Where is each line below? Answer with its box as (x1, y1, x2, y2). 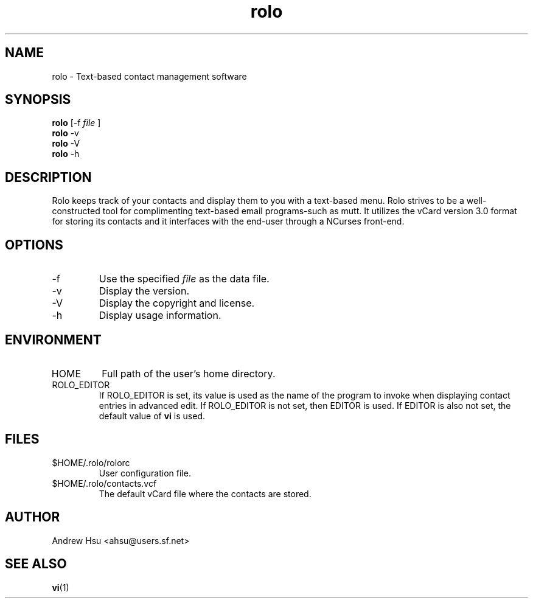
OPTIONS (5, 237, 63, 253)
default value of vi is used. (99, 410, 205, 421)
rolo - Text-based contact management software (52, 71, 247, 82)
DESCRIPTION (5, 169, 92, 185)
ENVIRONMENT (5, 332, 102, 347)
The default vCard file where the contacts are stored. (99, 488, 312, 499)
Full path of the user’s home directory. (102, 367, 276, 380)
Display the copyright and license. (99, 297, 255, 310)
